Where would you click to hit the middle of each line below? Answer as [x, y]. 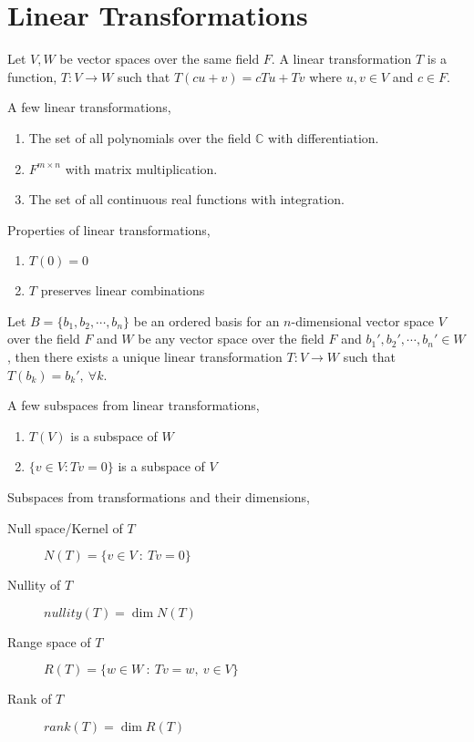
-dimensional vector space [363, 320]
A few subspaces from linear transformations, [134, 405]
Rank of [30, 699]
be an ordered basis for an [206, 320]
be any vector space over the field [231, 339]
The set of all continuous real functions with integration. [186, 199]
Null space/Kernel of [65, 527]
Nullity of [34, 585]
